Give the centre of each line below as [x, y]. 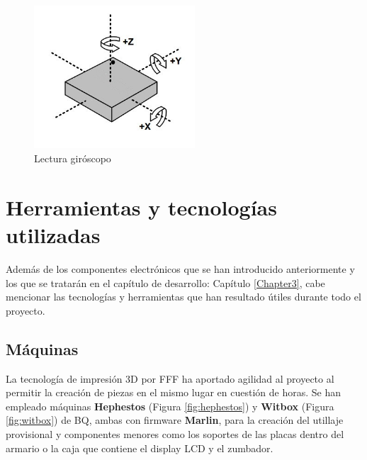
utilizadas [53, 235]
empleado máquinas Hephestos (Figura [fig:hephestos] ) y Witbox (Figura [170, 406]
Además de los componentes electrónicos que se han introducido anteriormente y [180, 268]
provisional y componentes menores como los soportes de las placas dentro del [175, 433]
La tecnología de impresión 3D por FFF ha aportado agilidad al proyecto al [170, 378]
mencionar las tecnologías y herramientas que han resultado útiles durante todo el [183, 297]
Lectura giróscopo [73, 158]
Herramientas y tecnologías [141, 207]
